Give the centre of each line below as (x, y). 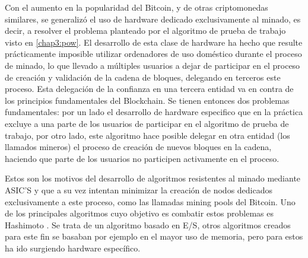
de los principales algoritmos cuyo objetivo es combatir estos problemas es (139, 213)
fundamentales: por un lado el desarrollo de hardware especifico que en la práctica (154, 112)
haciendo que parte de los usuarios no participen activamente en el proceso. (142, 158)
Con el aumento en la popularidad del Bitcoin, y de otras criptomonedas (136, 7)
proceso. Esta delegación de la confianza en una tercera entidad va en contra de (149, 89)
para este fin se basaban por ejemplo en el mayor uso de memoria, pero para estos (154, 236)
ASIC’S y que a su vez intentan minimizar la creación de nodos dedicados (139, 189)
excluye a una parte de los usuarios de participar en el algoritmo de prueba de (147, 123)
